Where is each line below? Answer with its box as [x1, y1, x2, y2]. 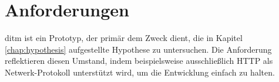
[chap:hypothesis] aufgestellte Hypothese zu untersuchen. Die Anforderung [5, 43, 272, 55]
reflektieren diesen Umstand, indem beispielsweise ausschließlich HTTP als [5, 54, 273, 67]
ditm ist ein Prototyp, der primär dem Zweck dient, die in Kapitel [5, 32, 243, 44]
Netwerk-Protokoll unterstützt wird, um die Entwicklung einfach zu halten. [5, 66, 275, 78]
